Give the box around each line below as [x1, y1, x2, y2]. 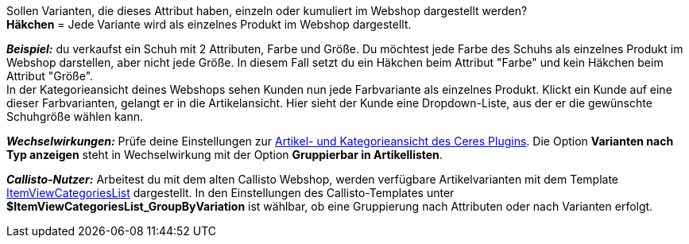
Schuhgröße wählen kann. [6, 110, 144, 123]
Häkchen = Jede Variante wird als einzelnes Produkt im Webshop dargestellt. [6, 17, 412, 31]
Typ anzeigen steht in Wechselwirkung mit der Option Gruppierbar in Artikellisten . [6, 148, 443, 161]
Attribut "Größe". [6, 69, 94, 83]
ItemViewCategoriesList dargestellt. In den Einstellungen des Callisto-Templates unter [6, 186, 455, 199]
